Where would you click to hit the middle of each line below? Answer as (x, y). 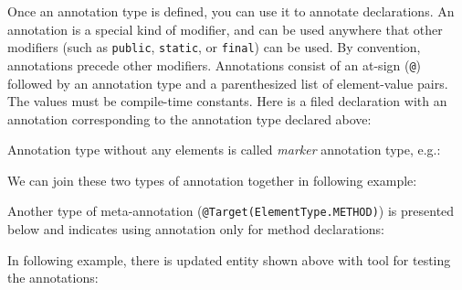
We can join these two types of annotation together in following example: (212, 180)
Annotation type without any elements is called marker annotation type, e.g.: (224, 150)
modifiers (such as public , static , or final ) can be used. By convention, (214, 47)
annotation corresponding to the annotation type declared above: (189, 118)
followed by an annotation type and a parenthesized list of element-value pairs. (228, 83)
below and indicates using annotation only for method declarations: (196, 229)
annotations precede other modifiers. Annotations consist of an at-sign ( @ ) (215, 64)
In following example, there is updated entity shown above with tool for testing (229, 259)
